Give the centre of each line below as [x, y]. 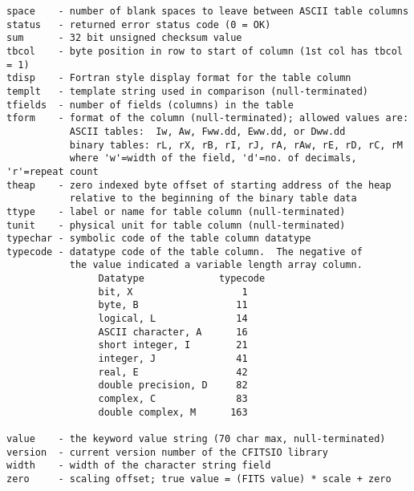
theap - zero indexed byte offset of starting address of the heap [199, 185]
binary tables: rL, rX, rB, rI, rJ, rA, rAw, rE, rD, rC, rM [236, 145]
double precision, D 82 [173, 385]
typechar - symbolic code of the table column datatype [159, 239]
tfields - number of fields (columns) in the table [150, 105]
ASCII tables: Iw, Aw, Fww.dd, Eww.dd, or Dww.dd [207, 131]
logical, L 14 [173, 319]
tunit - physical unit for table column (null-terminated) [176, 225]
